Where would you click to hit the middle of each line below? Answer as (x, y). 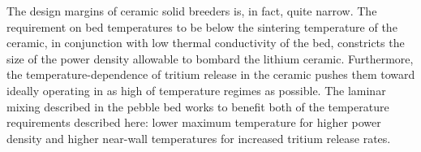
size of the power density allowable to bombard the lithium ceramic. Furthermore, (210, 58)
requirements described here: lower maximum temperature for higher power (194, 122)
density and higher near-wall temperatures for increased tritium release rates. (199, 138)
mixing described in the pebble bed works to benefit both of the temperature (198, 106)
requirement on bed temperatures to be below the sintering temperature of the (202, 26)
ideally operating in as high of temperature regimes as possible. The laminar (196, 90)
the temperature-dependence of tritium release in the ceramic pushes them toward (211, 74)
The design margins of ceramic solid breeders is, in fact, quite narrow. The (192, 11)
